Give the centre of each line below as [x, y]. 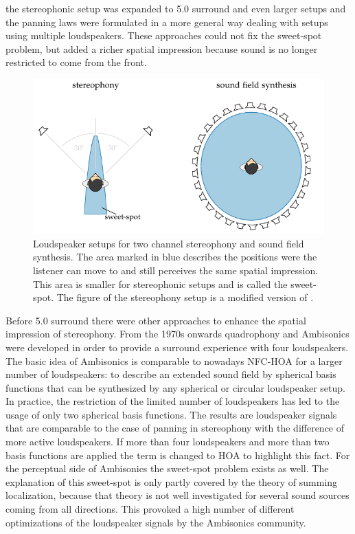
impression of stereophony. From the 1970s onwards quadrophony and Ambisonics [177, 334]
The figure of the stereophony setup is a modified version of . [185, 297]
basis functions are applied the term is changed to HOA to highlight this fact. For [178, 455]
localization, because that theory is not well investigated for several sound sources [177, 495]
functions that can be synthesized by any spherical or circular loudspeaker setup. [175, 387]
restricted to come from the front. [76, 62]
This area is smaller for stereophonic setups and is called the [160, 283]
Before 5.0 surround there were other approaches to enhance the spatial [156, 320]
